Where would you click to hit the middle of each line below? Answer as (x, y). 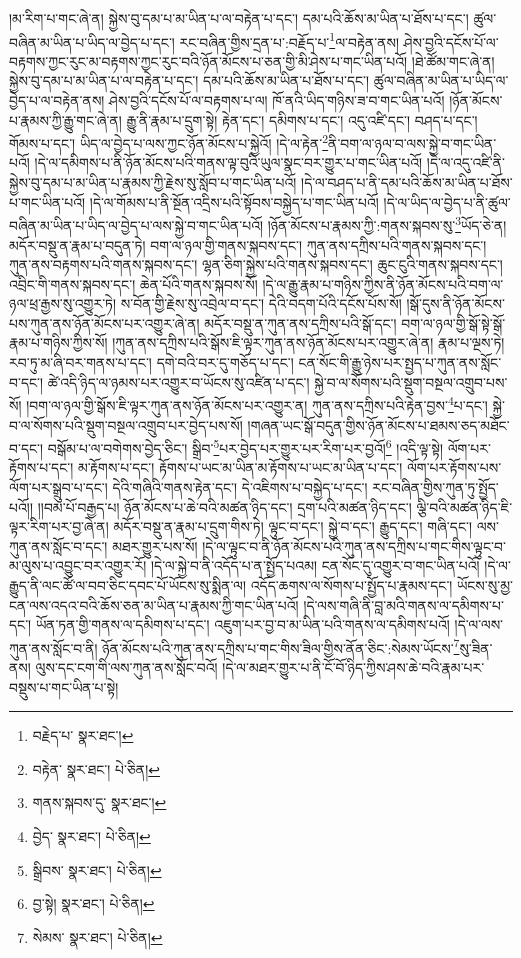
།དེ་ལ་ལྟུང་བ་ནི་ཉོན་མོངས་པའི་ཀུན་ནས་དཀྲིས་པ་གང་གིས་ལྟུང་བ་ (354, 545)
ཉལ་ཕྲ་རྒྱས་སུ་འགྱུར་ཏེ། (63, 303)
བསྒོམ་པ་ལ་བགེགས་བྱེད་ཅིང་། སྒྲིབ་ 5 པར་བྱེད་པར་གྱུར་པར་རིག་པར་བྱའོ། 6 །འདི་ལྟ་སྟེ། (245, 446)
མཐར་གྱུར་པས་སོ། (155, 545)
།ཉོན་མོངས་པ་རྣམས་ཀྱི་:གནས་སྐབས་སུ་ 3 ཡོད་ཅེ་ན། (387, 223)
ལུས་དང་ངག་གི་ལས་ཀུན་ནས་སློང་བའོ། (126, 666)
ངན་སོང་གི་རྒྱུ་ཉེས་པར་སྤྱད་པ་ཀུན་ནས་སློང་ (400, 362)
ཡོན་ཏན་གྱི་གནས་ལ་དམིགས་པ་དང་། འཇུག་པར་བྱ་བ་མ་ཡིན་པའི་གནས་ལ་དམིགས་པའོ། (242, 624)
